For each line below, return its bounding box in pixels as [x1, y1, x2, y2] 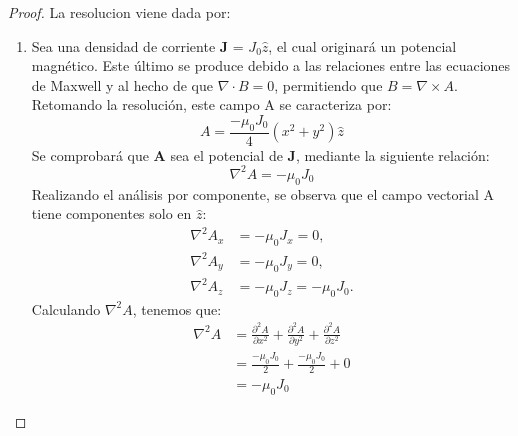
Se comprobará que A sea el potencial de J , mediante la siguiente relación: [31, 144, 490, 165]
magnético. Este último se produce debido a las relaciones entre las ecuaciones [31, 55, 511, 76]
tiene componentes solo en [31, 203, 192, 224]
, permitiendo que [274, 74, 383, 95]
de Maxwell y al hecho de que [31, 74, 213, 95]
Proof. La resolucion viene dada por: [8, 2, 231, 22]
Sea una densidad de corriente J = [31, 35, 244, 56]
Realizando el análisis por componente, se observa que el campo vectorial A [31, 183, 494, 204]
